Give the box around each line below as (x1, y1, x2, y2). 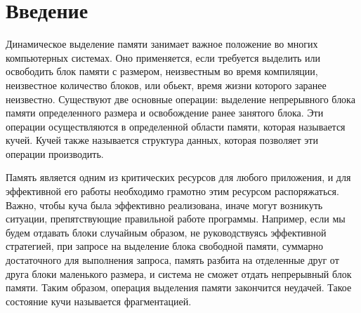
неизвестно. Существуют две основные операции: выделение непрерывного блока (6, 91, 355, 106)
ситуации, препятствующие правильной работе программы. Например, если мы (6, 211, 346, 226)
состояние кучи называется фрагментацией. (6, 293, 192, 308)
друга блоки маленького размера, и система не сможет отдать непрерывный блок (6, 266, 352, 281)
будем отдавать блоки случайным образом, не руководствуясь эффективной (6, 225, 327, 239)
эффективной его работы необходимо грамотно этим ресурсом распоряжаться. (6, 184, 339, 199)
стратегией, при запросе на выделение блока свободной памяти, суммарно (6, 239, 324, 253)
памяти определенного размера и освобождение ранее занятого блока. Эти (6, 105, 324, 120)
